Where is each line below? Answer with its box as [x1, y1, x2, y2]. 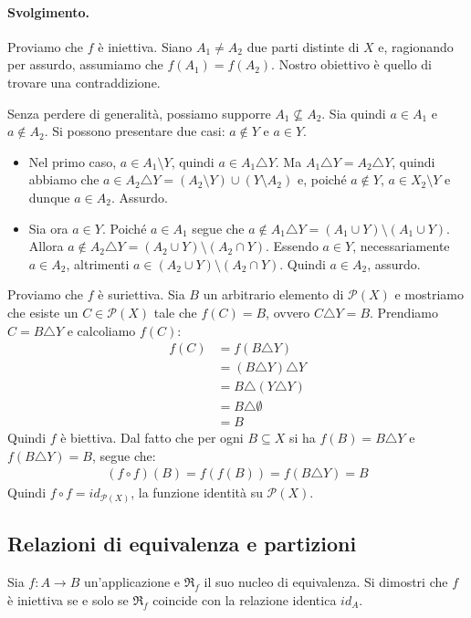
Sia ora [28, 218, 68, 237]
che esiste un [7, 302, 78, 321]
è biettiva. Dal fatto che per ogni [60, 428, 244, 447]
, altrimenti [66, 254, 130, 273]
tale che [153, 302, 197, 321]
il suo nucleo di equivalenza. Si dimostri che [204, 572, 448, 592]
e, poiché [297, 170, 347, 189]
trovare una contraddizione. [7, 72, 161, 91]
